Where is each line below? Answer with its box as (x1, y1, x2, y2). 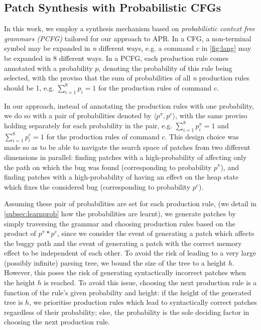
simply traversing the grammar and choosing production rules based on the (4, 218, 235, 228)
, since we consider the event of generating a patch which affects (57, 228, 254, 238)
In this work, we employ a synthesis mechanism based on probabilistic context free (4, 23, 255, 34)
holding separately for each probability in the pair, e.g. (4, 120, 173, 130)
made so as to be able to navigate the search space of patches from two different (4, 142, 250, 152)
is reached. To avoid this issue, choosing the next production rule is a (44, 277, 257, 288)
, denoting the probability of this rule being (98, 62, 232, 73)
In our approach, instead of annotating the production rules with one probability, (4, 100, 254, 111)
